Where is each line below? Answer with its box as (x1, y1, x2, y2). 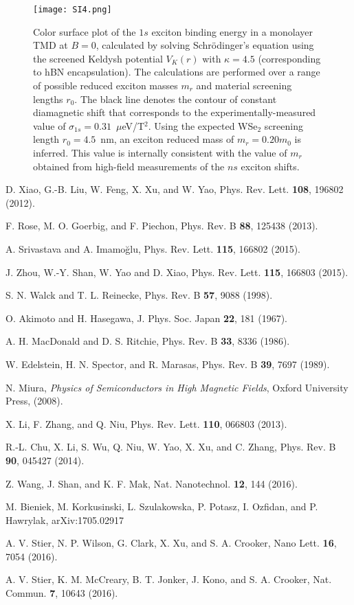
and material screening (196, 78, 292, 93)
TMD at (33, 38, 68, 52)
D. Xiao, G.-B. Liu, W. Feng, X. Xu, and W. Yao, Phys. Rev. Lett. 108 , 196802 (5, 182, 344, 196)
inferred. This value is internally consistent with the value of (33, 146, 287, 159)
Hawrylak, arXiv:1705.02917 (5, 512, 124, 527)
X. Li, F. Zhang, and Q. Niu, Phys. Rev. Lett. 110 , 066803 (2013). (5, 416, 287, 431)
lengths (33, 91, 63, 106)
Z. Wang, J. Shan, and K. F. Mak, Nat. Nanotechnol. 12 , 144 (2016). (5, 476, 298, 490)
